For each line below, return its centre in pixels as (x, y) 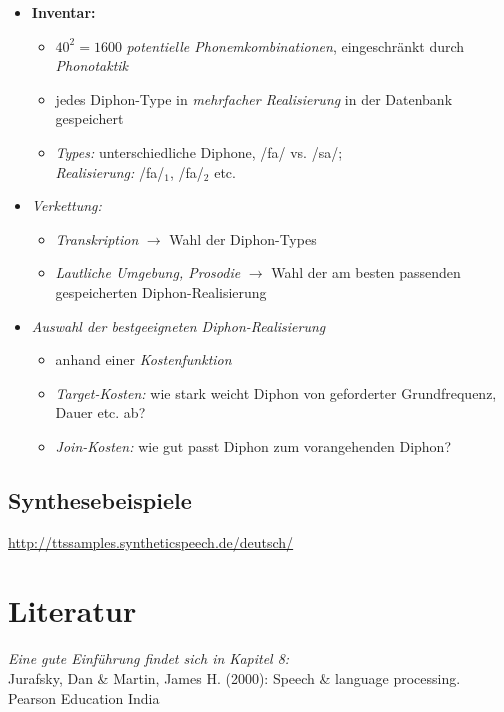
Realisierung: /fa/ (110, 171)
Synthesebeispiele (100, 499)
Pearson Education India (84, 697)
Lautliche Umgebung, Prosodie (148, 272)
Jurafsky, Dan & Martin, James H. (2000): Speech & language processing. (234, 678)
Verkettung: (66, 205)
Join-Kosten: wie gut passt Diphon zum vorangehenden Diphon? (253, 445)
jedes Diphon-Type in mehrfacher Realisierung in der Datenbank (254, 98)
